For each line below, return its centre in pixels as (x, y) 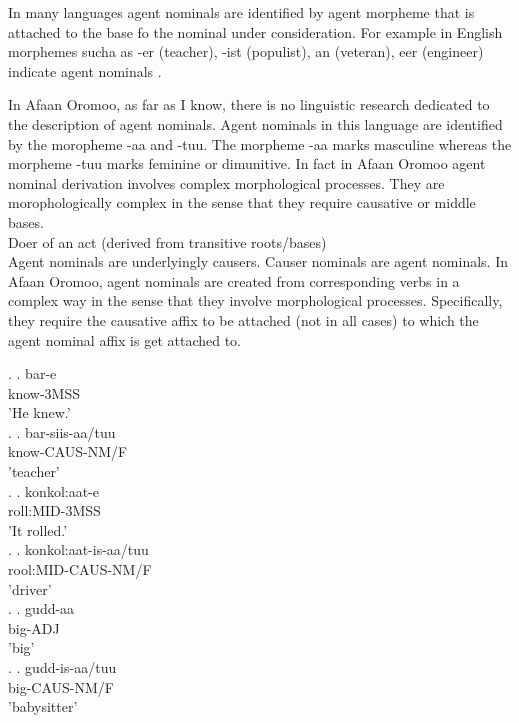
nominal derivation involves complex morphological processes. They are (226, 182)
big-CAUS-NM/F (61, 686)
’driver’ (30, 588)
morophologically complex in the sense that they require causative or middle (242, 202)
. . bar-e (32, 373)
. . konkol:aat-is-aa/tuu (78, 549)
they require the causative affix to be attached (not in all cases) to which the (243, 319)
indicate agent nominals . (85, 70)
